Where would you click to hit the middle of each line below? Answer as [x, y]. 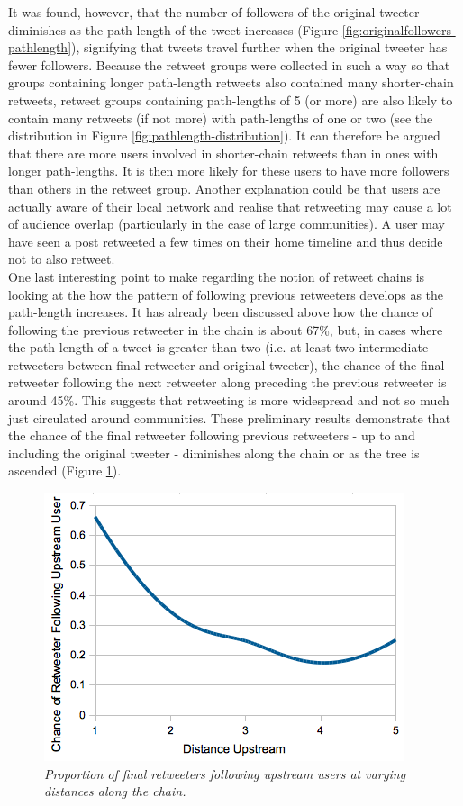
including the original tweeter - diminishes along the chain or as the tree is [214, 453]
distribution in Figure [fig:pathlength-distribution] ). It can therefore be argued [224, 136]
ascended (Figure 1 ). [65, 471]
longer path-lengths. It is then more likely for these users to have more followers [229, 171]
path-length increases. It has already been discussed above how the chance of [221, 312]
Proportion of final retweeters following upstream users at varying [225, 773]
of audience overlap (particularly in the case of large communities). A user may [227, 224]
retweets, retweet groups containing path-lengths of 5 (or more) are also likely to [231, 100]
